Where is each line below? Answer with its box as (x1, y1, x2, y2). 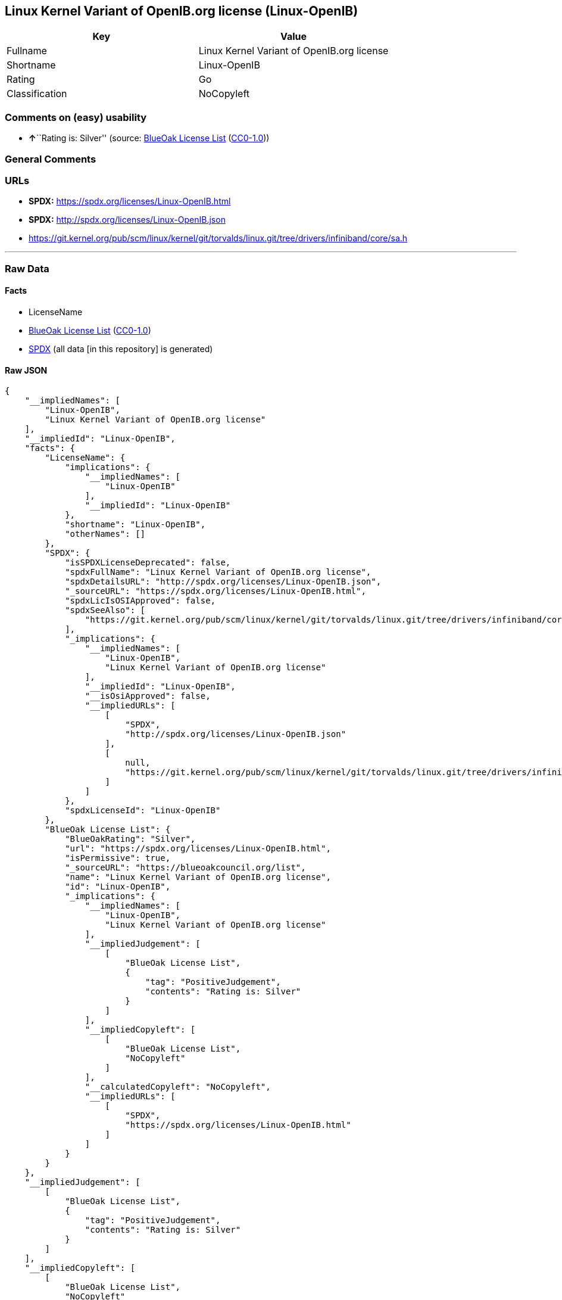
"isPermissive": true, (65, 853, 171, 863)
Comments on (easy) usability (5, 111, 147, 123)
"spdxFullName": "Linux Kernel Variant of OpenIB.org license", (65, 567, 371, 577)
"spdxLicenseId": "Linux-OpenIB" (65, 805, 221, 816)
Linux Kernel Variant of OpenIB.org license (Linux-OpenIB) (5, 4, 358, 18)
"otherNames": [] (65, 529, 146, 539)
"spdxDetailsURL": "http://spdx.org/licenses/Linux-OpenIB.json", (65, 577, 382, 587)
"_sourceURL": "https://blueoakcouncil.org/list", (65, 863, 306, 873)
